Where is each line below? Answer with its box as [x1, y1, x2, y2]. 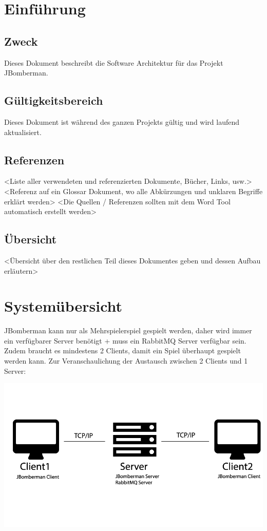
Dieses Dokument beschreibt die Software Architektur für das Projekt [4, 57, 223, 68]
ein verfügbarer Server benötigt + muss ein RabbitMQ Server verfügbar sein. [4, 335, 246, 346]
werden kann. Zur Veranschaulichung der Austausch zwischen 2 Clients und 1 [4, 355, 248, 366]
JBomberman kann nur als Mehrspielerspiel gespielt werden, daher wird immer [4, 325, 252, 336]
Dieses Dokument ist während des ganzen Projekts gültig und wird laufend [4, 116, 240, 127]
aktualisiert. [4, 126, 42, 137]
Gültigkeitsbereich [4, 92, 103, 108]
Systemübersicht [4, 295, 123, 316]
